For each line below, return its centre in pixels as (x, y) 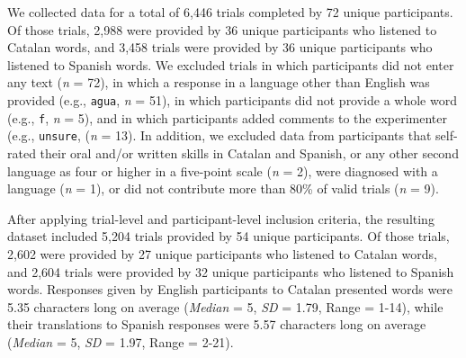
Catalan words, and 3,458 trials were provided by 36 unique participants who (220, 47)
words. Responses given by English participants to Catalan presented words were (230, 289)
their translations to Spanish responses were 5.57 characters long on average (217, 324)
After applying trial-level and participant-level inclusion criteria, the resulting (221, 218)
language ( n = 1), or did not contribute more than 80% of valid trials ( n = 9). (223, 188)
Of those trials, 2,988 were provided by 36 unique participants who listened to (222, 29)
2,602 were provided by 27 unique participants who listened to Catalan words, (222, 253)
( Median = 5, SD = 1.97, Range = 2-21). (121, 341)
